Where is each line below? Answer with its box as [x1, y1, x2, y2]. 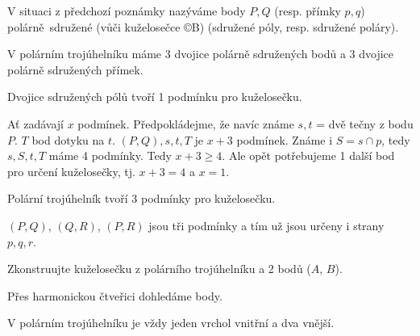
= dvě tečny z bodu [316, 115, 414, 132]
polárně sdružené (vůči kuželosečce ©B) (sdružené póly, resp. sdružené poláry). [7, 18, 399, 35]
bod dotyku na [31, 131, 105, 148]
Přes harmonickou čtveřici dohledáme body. [7, 287, 222, 304]
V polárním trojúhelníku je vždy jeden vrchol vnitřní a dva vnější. [7, 314, 335, 331]
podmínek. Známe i [236, 131, 333, 148]
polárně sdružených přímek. [7, 61, 143, 78]
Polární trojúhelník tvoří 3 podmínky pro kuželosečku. [7, 190, 276, 207]
